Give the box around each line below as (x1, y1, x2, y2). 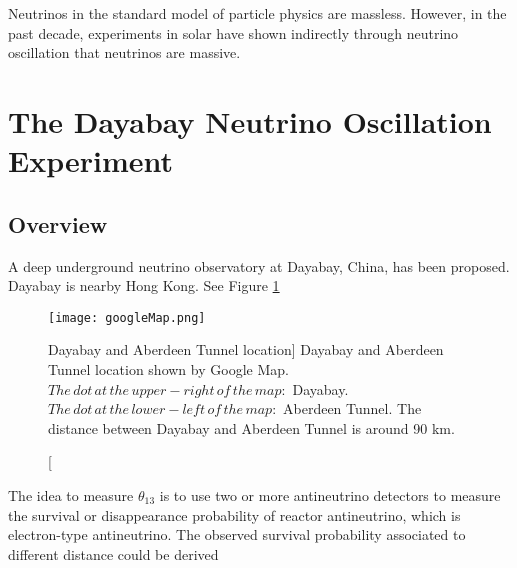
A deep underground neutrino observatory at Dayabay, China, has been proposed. (8, 255, 510, 276)
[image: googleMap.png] (48, 310, 206, 325)
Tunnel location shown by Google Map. (48, 358, 289, 379)
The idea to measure (8, 484, 134, 505)
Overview (8, 208, 108, 239)
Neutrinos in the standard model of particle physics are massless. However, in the (8, 3, 507, 23)
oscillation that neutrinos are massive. (8, 42, 241, 63)
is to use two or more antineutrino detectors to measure (159, 484, 501, 505)
